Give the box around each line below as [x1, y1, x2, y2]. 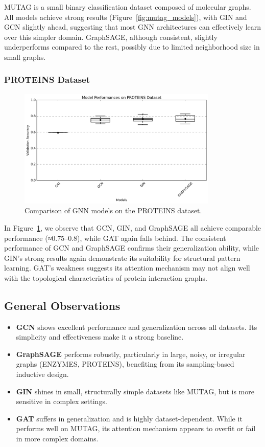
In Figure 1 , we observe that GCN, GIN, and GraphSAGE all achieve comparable [4, 222, 261, 233]
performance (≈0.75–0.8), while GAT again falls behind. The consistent [4, 232, 226, 243]
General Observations [4, 297, 121, 313]
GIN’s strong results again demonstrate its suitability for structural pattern [4, 252, 240, 263]
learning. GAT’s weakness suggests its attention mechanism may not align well [4, 262, 250, 273]
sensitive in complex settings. [16, 396, 107, 407]
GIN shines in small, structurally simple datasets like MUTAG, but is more [16, 386, 254, 396]
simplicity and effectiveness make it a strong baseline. [16, 331, 184, 342]
